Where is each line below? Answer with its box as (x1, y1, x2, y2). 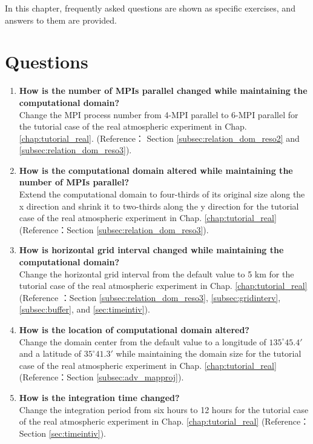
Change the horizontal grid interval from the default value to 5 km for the (19, 267, 294, 280)
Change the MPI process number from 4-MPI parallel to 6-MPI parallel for (19, 108, 298, 121)
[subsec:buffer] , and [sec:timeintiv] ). (19, 303, 150, 316)
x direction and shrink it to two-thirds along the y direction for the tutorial (19, 199, 299, 212)
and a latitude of (19, 347, 82, 360)
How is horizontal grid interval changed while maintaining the (19, 244, 284, 256)
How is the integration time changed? (19, 391, 180, 403)
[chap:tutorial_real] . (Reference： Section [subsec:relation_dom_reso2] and (19, 131, 300, 144)
